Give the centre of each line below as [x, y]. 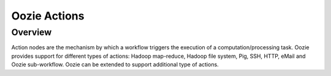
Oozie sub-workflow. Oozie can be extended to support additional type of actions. [115, 64]
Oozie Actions [48, 16]
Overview [32, 32]
